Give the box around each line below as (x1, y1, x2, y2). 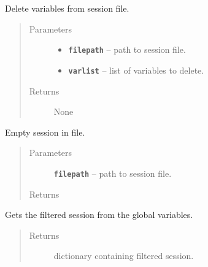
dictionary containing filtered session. (53, 249, 194, 262)
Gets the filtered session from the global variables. (5, 208, 193, 221)
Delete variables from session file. (5, 2, 129, 14)
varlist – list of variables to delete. (68, 63, 204, 76)
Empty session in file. (5, 125, 85, 138)
